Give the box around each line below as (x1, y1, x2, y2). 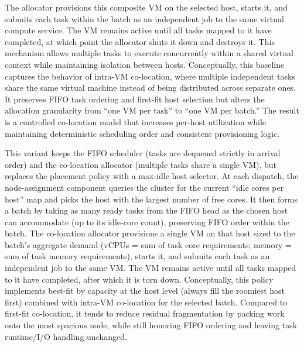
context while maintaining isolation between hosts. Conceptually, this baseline (5, 58, 285, 70)
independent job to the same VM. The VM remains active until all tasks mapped (5, 262, 296, 274)
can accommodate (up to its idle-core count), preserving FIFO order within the (5, 215, 289, 228)
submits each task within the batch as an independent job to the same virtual (5, 12, 284, 25)
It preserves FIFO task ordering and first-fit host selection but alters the (5, 92, 265, 105)
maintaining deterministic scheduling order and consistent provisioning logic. (5, 127, 280, 139)
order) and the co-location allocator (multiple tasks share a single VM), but (5, 158, 277, 170)
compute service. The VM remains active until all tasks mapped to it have (5, 24, 272, 36)
